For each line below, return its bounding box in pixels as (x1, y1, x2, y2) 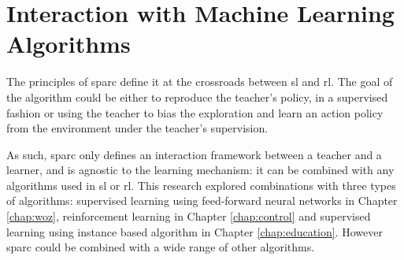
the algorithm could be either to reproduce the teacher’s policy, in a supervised (6, 88, 388, 105)
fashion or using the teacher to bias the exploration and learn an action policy (6, 104, 384, 121)
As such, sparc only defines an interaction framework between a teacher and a (6, 146, 382, 162)
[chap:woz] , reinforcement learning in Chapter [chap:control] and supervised (6, 208, 371, 225)
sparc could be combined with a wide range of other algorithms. (6, 239, 315, 255)
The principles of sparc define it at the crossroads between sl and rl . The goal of (6, 73, 393, 90)
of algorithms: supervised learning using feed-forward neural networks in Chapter (6, 192, 398, 209)
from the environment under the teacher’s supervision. (6, 120, 269, 136)
